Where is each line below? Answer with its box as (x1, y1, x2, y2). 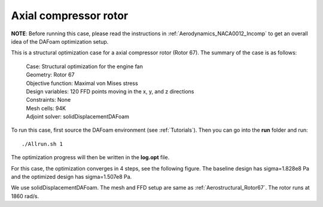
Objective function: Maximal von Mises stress (26, 80, 138, 87)
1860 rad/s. (11, 192, 39, 200)
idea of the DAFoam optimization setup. (11, 38, 109, 45)
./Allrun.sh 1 (22, 141, 63, 147)
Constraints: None (26, 96, 71, 103)
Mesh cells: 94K (26, 105, 66, 112)
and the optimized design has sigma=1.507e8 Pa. (11, 173, 132, 181)
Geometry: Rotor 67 (26, 71, 75, 78)
